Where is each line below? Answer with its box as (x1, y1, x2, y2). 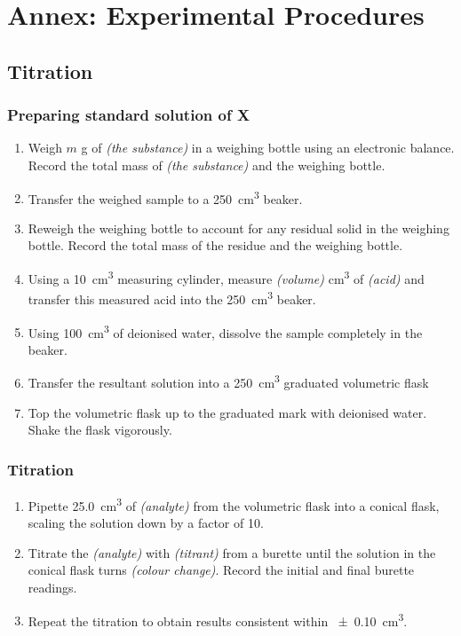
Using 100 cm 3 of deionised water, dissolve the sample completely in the (28, 320, 423, 342)
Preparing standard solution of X (7, 104, 250, 126)
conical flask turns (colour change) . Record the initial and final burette (28, 561, 415, 579)
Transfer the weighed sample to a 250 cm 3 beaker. (28, 186, 303, 208)
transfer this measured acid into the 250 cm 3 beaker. (28, 287, 316, 308)
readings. (28, 578, 77, 597)
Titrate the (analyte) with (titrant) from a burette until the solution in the (28, 543, 436, 561)
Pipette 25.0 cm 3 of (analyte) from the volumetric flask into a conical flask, (28, 494, 440, 514)
